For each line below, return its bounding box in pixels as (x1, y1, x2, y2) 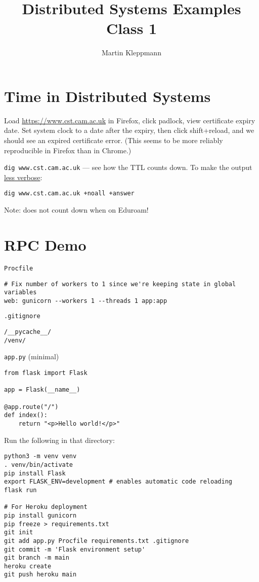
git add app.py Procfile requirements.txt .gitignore (4, 537, 189, 544)
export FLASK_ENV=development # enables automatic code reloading (4, 478, 233, 486)
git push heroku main (4, 571, 77, 578)
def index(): (4, 412, 48, 419)
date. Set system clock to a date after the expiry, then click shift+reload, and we (4, 125, 254, 135)
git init (4, 529, 33, 536)
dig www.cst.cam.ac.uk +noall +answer (4, 190, 135, 197)
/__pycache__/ (4, 328, 52, 336)
